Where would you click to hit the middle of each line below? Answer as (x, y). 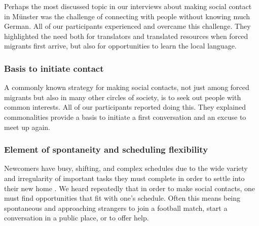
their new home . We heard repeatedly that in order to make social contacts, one (129, 188)
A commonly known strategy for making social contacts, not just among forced (127, 87)
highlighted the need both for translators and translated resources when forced (126, 36)
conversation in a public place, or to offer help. (77, 218)
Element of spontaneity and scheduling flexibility (106, 149)
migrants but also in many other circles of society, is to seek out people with (123, 97)
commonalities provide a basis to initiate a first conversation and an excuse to (125, 117)
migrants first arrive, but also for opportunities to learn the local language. (120, 46)
